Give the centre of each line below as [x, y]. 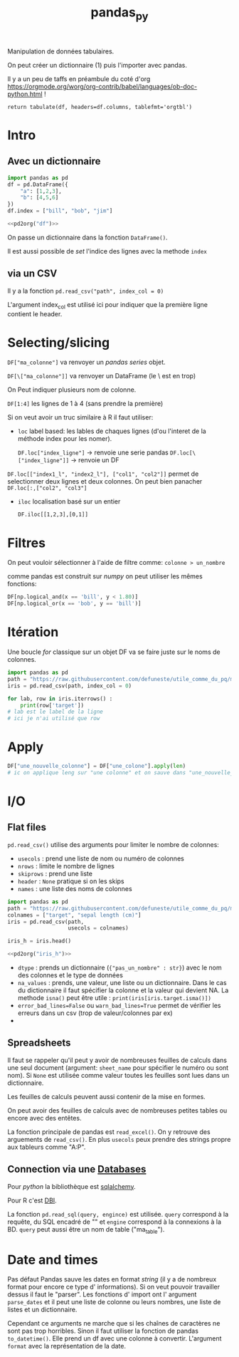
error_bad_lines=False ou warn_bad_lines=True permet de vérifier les [119, 1006]
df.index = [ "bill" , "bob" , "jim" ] [60, 211]
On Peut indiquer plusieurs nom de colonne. [72, 390]
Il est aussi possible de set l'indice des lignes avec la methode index [107, 251]
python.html [25, 94]
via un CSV [32, 274]
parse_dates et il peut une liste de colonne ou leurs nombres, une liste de [114, 1302]
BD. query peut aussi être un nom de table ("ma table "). [86, 1230]
